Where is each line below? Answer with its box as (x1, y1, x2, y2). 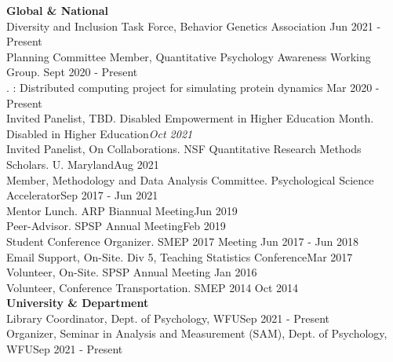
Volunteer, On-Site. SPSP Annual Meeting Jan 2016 (6, 264, 257, 280)
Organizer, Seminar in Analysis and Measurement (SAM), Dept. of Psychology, (6, 325, 388, 342)
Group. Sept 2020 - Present (6, 64, 138, 80)
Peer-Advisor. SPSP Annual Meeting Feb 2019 (6, 218, 226, 234)
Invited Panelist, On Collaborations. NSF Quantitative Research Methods (6, 141, 362, 157)
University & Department (6, 294, 149, 311)
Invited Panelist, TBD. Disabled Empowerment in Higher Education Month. (6, 110, 374, 126)
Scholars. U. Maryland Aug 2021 (6, 155, 159, 172)
